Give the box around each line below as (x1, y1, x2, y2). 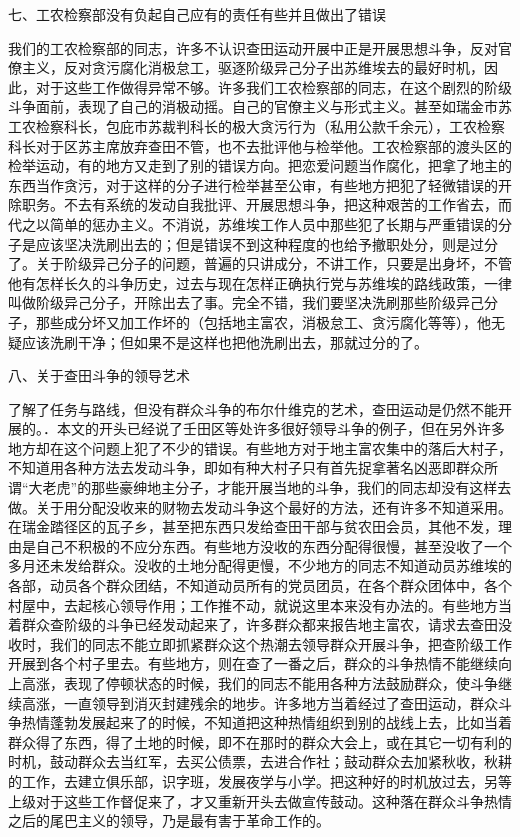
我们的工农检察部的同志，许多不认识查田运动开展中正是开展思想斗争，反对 (8, 37, 498, 58)
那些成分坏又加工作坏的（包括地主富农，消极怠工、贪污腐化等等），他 (35, 311, 491, 332)
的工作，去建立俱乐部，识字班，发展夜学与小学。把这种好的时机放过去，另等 (8, 770, 512, 791)
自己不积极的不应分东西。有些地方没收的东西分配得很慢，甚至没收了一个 (35, 535, 512, 556)
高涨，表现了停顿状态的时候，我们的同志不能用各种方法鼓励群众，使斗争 (21, 673, 498, 693)
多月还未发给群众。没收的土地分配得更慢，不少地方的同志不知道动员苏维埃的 (8, 555, 512, 576)
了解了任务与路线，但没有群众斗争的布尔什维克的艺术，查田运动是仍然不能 (8, 398, 498, 419)
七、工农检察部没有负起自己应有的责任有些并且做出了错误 (8, 4, 386, 24)
